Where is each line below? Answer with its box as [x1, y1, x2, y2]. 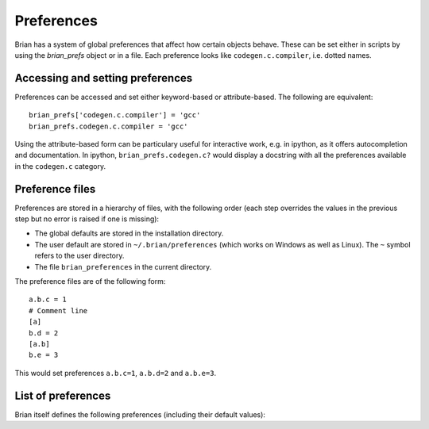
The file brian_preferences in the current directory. [34, 262, 212, 271]
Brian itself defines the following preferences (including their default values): [14, 409, 266, 419]
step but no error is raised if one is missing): [14, 214, 159, 224]
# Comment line [29, 306, 88, 315]
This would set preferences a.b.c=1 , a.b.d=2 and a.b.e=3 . [14, 368, 217, 377]
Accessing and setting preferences [14, 71, 193, 85]
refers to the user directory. [34, 251, 125, 261]
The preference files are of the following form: [14, 277, 166, 286]
